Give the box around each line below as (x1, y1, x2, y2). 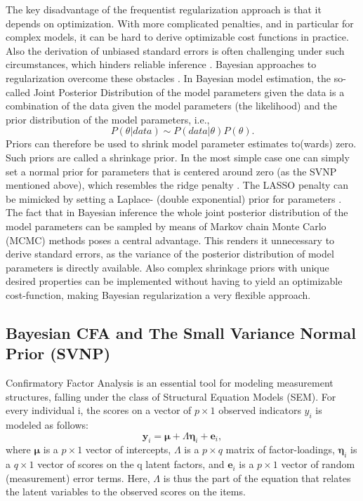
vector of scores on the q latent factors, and (37, 457, 225, 472)
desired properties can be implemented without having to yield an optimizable (6, 274, 343, 288)
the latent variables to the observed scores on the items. (6, 484, 246, 499)
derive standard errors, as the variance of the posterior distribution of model (6, 246, 334, 261)
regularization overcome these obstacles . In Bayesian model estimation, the (6, 70, 331, 85)
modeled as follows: (6, 417, 88, 432)
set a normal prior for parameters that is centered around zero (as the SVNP (6, 163, 337, 178)
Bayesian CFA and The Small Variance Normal (6, 321, 356, 343)
